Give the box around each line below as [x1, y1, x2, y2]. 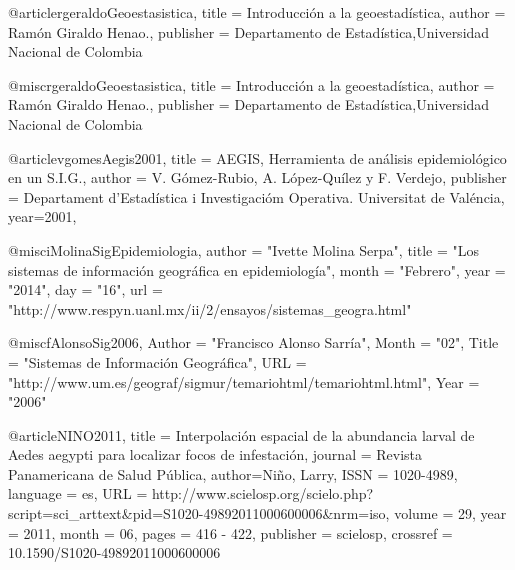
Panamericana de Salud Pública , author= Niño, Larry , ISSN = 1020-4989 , [8, 463, 458, 484]
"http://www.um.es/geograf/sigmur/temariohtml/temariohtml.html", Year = [8, 371, 480, 392]
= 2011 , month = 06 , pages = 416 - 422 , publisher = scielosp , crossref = [8, 522, 453, 543]
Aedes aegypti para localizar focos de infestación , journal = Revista [8, 444, 423, 465]
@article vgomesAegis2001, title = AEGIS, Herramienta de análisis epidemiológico [8, 147, 507, 168]
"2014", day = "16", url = [8, 279, 163, 300]
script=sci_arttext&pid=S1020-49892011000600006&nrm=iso [8, 503, 386, 524]
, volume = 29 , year [385, 503, 507, 524]
